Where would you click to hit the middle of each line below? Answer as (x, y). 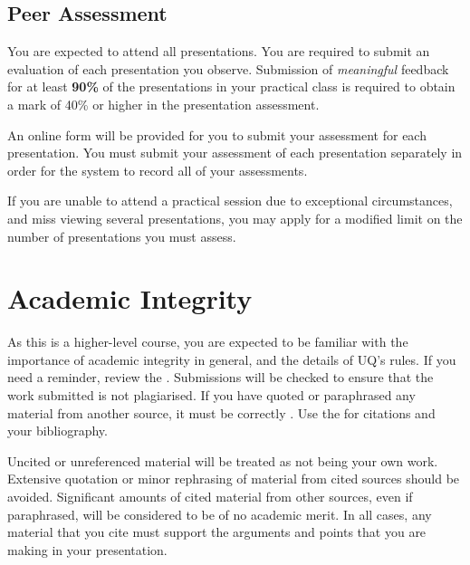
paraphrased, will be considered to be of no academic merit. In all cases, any (220, 514)
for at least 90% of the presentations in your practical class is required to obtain (231, 86)
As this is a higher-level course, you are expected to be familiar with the (208, 342)
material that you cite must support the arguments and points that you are (217, 532)
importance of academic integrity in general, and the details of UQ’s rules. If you (232, 359)
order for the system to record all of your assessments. (158, 170)
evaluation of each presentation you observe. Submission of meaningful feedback (228, 68)
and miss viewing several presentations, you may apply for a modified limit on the (235, 218)
